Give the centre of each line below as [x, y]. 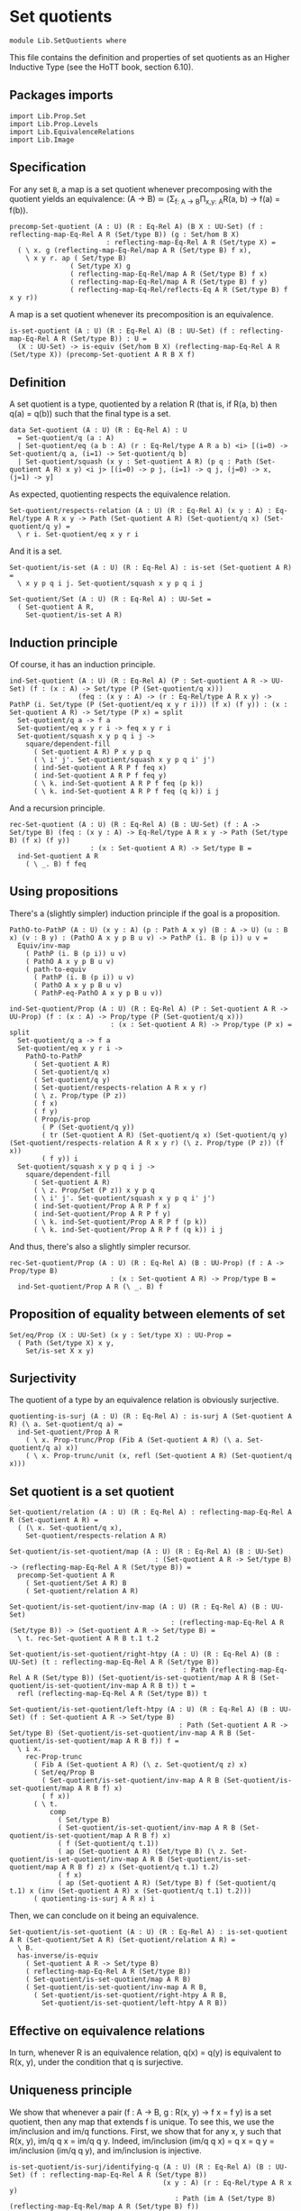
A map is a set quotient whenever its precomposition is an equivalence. [141, 315]
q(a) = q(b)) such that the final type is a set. [90, 414]
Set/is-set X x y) [60, 1351]
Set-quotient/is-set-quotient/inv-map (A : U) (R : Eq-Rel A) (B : [139, 1607]
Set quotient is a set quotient [92, 1491]
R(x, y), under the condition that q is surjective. [96, 2062]
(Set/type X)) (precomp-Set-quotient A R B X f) [102, 355]
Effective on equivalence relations [107, 2031]
